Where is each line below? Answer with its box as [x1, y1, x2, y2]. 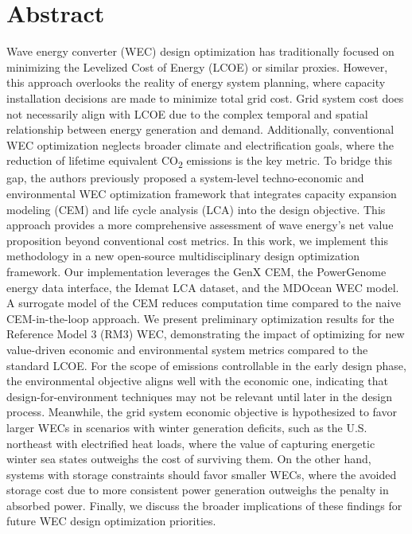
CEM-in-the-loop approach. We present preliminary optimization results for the [6, 310, 395, 326]
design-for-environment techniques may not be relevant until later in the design [6, 388, 392, 404]
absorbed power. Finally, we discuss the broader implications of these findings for [6, 497, 402, 513]
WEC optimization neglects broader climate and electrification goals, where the [6, 136, 394, 153]
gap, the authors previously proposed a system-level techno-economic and [6, 170, 364, 186]
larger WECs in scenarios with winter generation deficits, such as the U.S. [6, 419, 367, 435]
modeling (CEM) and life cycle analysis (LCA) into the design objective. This [6, 201, 386, 217]
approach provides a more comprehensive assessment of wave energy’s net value [6, 216, 394, 233]
